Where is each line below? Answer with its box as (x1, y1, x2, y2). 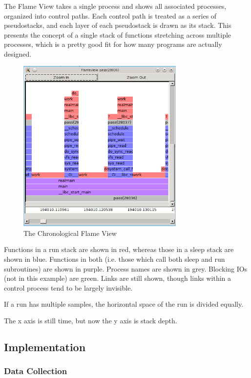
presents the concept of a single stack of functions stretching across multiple (4, 29, 231, 40)
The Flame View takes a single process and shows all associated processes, (4, 1, 227, 11)
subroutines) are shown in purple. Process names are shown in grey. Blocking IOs (4, 263, 248, 273)
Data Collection (4, 365, 67, 377)
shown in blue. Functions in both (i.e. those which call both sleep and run (4, 254, 225, 264)
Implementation (4, 339, 86, 355)
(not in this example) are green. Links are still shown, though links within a (4, 273, 231, 283)
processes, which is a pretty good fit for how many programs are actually (4, 39, 222, 49)
